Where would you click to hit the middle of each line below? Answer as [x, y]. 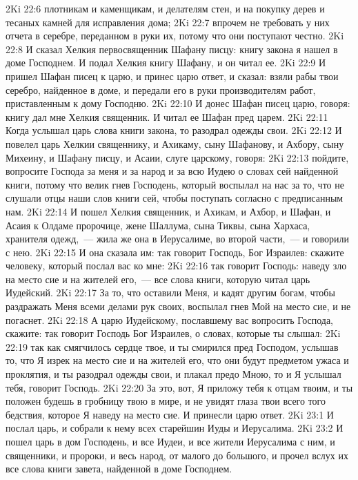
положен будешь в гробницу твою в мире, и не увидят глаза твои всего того [166, 401]
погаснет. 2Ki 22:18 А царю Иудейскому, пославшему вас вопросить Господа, [170, 319]
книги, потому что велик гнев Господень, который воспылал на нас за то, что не [175, 184]
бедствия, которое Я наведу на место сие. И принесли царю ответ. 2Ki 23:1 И [170, 414]
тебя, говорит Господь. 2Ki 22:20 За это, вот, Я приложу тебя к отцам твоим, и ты [179, 387]
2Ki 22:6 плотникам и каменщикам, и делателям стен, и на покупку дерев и [165, 8]
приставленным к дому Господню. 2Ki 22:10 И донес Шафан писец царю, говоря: [178, 103]
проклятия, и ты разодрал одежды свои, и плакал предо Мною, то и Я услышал [173, 374]
